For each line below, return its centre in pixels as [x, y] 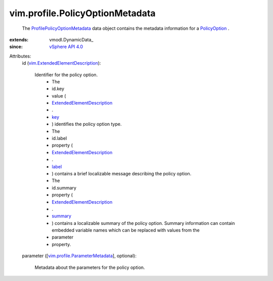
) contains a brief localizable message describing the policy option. [122, 173]
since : [16, 47]
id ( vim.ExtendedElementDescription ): [61, 63]
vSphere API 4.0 [66, 47]
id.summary [64, 188]
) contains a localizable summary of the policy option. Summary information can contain [143, 223]
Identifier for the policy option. [66, 75]
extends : [19, 39]
